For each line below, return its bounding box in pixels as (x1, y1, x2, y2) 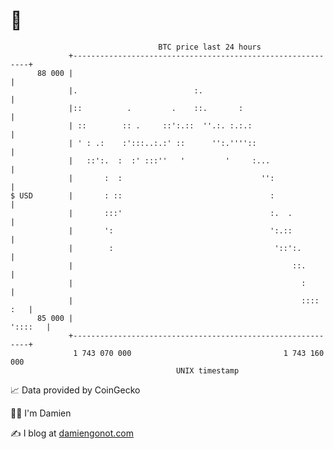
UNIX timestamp (175, 365, 240, 376)
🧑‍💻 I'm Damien (10, 407, 72, 419)
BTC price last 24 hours (158, 42, 262, 52)
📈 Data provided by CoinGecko (10, 384, 141, 396)
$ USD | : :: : (10, 190, 275, 201)
